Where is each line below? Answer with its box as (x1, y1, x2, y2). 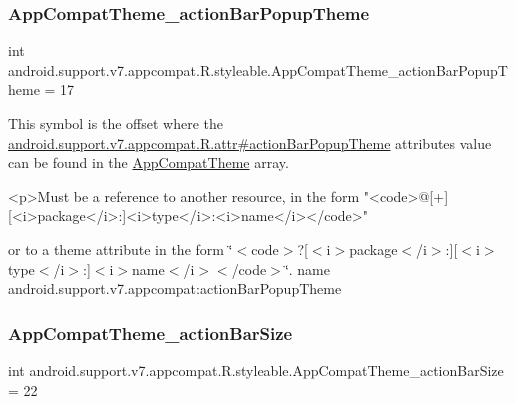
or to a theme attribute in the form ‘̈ (8, 238, 233, 259)
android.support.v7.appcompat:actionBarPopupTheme (8, 278, 342, 299)
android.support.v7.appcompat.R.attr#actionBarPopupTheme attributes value (8, 132, 492, 153)
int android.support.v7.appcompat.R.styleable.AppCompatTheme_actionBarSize (8, 359, 504, 380)
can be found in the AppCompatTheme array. (8, 152, 289, 173)
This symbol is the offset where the (8, 113, 223, 133)
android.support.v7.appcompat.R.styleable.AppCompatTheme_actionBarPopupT (8, 59, 508, 80)
